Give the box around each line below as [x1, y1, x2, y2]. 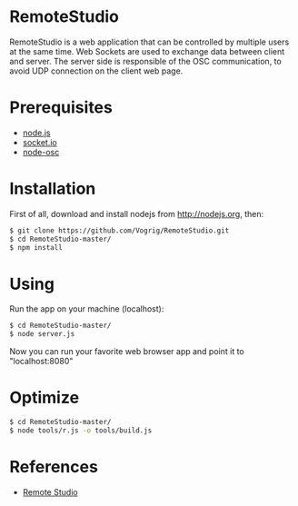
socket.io [22, 136, 57, 147]
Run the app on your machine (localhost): [9, 303, 164, 314]
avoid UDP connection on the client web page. [9, 65, 184, 76]
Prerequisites [9, 97, 114, 118]
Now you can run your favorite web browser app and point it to [9, 346, 244, 357]
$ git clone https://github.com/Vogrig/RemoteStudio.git [9, 225, 230, 235]
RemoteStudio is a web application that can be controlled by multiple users [9, 36, 290, 47]
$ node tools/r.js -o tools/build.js [9, 425, 153, 435]
